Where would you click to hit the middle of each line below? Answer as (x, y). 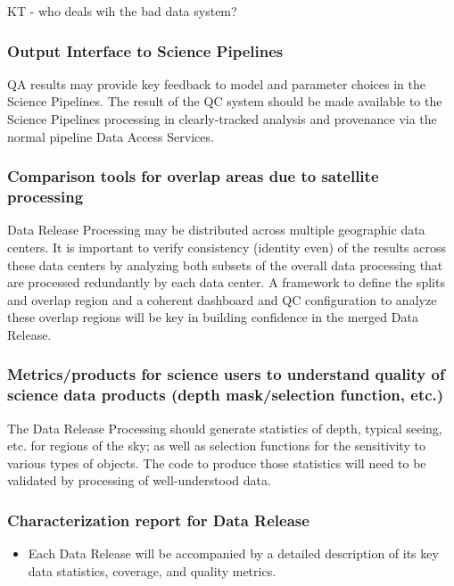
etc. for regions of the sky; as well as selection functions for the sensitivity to (216, 446)
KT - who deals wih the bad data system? (122, 11)
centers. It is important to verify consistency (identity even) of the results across (227, 247)
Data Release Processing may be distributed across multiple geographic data (216, 230)
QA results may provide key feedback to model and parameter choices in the (216, 83)
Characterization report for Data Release (158, 520)
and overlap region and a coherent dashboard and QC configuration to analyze (222, 299)
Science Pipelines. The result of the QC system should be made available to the (225, 101)
